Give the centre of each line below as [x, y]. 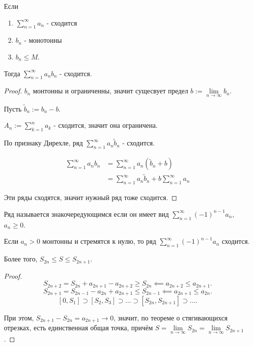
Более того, [21, 259]
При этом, [19, 318]
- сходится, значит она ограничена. [106, 125]
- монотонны [43, 40]
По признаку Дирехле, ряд [43, 143]
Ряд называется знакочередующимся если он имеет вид [86, 214]
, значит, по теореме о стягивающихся [171, 318]
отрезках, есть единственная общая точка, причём [79, 328]
